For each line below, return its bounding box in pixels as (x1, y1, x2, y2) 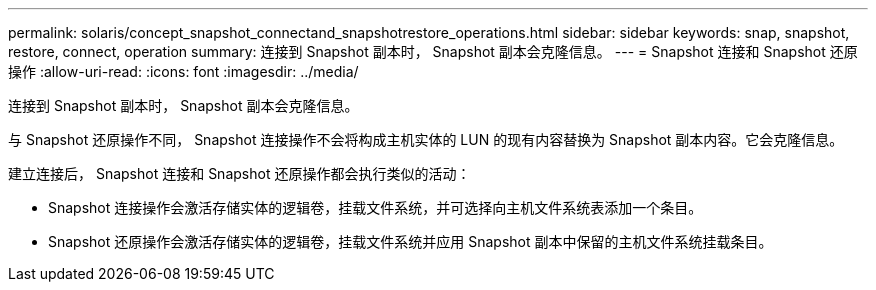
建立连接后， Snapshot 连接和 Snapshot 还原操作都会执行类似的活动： (8, 165, 471, 182)
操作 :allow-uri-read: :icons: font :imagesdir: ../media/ (8, 63, 359, 80)
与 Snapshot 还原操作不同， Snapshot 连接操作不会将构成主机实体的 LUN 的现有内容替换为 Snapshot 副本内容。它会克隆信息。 (8, 131, 844, 148)
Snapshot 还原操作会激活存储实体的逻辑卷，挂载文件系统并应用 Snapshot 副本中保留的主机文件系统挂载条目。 (48, 233, 773, 250)
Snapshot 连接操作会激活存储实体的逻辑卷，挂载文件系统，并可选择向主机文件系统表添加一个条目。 (48, 199, 703, 216)
